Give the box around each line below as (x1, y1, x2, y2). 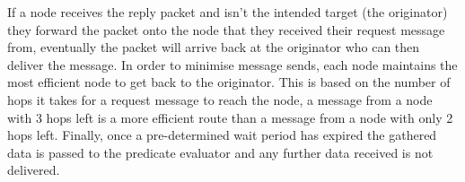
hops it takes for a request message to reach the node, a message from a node (7, 90, 433, 108)
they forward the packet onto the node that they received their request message (7, 20, 445, 39)
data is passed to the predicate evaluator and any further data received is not (7, 143, 434, 161)
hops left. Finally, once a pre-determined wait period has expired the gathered (7, 126, 437, 144)
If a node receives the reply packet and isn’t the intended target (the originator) (7, 3, 448, 21)
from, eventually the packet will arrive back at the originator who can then (7, 38, 420, 56)
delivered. (7, 160, 60, 179)
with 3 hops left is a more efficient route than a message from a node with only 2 (7, 108, 453, 126)
